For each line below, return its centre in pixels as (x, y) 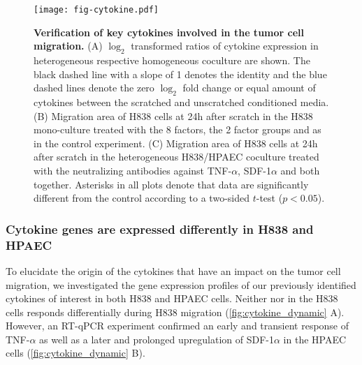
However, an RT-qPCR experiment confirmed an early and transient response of (178, 326)
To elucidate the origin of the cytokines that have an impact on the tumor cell (173, 270)
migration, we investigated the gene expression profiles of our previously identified (181, 284)
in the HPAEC (315, 339)
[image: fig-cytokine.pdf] (96, 10)
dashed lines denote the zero (94, 88)
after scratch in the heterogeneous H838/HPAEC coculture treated (176, 157)
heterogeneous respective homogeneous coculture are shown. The (172, 60)
